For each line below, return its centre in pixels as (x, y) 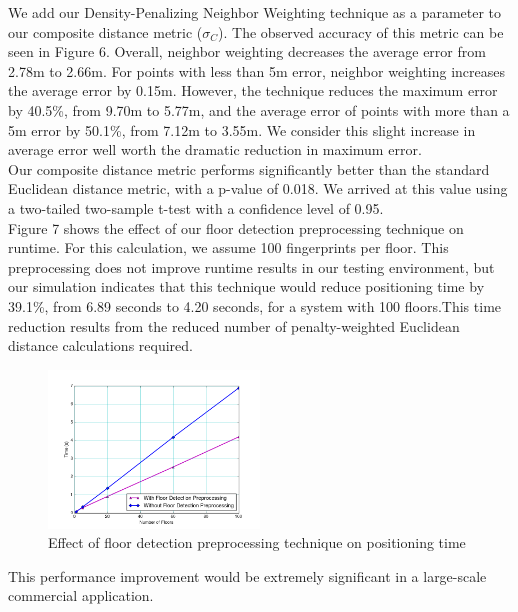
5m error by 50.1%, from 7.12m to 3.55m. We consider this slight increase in (242, 129)
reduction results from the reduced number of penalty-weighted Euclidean (234, 325)
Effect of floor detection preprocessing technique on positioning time (257, 542)
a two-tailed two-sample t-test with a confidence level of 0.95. (196, 207)
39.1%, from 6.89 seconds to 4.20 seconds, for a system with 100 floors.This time (255, 305)
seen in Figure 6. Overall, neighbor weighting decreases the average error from (247, 51)
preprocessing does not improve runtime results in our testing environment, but (251, 266)
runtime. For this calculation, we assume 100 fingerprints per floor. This (228, 247)
